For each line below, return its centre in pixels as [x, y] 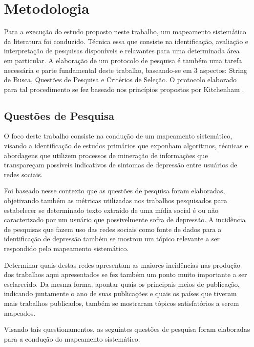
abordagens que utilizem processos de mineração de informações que [106, 155]
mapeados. [20, 312]
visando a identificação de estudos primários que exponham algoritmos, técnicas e [126, 146]
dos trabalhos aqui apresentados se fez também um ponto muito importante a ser [126, 274]
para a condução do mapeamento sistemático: [72, 338]
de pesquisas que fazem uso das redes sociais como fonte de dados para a [113, 229]
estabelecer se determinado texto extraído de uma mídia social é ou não [111, 210]
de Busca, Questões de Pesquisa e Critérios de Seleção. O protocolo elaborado [120, 80]
